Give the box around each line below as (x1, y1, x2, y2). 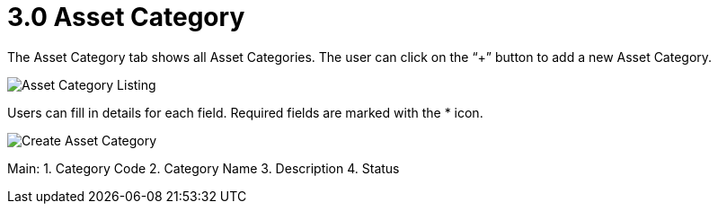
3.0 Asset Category (7, 2, 245, 32)
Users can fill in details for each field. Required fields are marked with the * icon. (7, 104, 483, 120)
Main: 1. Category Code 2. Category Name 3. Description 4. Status (7, 160, 400, 176)
